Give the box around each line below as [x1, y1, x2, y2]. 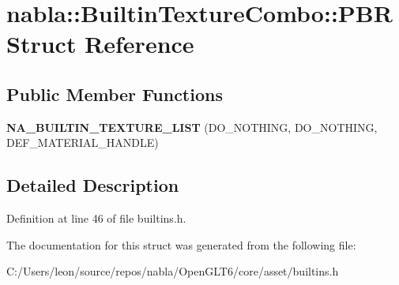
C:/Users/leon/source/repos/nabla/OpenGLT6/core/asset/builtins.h [6, 263, 339, 279]
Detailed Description [6, 173, 179, 197]
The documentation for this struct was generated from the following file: [6, 236, 356, 253]
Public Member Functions [6, 81, 223, 106]
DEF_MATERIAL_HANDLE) [6, 134, 159, 151]
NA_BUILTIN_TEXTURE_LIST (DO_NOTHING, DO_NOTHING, [6, 118, 378, 135]
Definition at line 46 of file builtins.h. [6, 210, 186, 227]
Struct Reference [6, 28, 194, 60]
